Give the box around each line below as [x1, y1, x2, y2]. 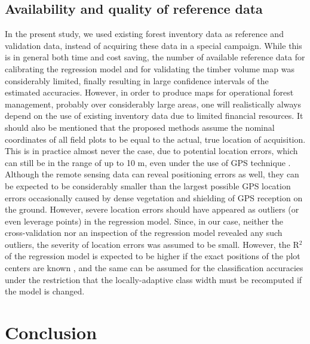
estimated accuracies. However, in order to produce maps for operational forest [5, 86, 294, 99]
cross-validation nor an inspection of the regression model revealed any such [5, 226, 283, 239]
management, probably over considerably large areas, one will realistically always [5, 97, 301, 110]
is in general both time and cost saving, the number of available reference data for [5, 51, 305, 63]
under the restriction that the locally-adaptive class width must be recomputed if [5, 273, 302, 285]
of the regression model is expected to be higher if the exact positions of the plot [5, 250, 300, 262]
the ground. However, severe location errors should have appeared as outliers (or [5, 203, 299, 216]
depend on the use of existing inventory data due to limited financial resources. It [5, 109, 303, 122]
